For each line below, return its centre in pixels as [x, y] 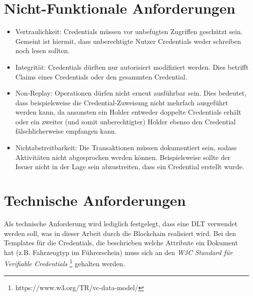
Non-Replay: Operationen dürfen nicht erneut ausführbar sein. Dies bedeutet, [131, 93]
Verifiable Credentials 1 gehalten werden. [64, 263]
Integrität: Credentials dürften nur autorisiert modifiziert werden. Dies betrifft [132, 67]
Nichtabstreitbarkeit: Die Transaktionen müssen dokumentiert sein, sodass [126, 148]
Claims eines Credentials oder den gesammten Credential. [101, 76]
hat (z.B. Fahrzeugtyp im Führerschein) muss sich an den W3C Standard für [118, 252]
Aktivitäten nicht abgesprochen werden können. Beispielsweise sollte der [123, 157]
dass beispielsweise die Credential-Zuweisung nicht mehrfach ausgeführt [122, 102]
